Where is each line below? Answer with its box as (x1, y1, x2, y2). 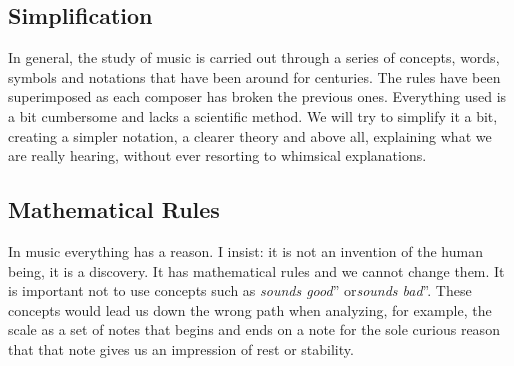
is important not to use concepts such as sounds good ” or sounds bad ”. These (8, 280, 472, 301)
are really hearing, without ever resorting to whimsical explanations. (8, 145, 427, 166)
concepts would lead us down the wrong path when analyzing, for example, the (8, 299, 492, 320)
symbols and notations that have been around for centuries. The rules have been (8, 66, 501, 87)
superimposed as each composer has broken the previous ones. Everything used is (8, 86, 507, 107)
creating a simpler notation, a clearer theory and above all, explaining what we (8, 125, 492, 146)
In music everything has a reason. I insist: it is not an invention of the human (8, 240, 483, 261)
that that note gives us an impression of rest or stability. (8, 338, 354, 359)
